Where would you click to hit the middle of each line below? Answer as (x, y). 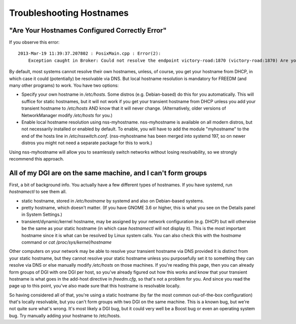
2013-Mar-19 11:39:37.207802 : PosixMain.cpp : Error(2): (90, 54)
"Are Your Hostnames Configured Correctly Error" (88, 30)
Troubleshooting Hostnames (69, 13)
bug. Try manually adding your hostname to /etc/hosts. (65, 316)
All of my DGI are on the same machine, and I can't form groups (108, 173)
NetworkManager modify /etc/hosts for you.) (67, 115)
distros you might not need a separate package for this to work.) (87, 143)
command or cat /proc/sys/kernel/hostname (67, 242)
